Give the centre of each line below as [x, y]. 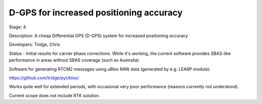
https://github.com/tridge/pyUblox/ [44, 78]
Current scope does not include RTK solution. [55, 95]
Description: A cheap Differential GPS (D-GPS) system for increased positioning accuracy [98, 36]
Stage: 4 [17, 27]
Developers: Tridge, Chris [34, 45]
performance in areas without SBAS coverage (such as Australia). [74, 60]
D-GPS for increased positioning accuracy [96, 13]
